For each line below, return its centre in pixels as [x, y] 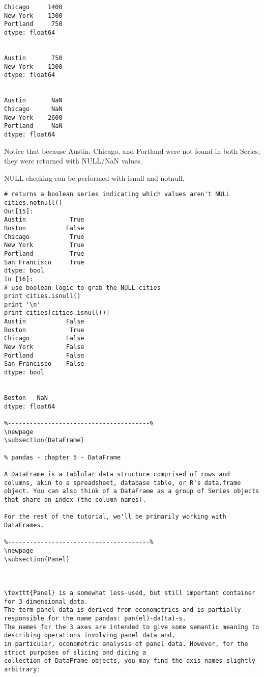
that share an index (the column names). [75, 499]
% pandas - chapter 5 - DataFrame [63, 457]
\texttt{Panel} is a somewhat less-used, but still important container [130, 593]
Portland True [44, 253]
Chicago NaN [33, 109]
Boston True [44, 330]
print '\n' [22, 304]
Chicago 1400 [33, 7]
